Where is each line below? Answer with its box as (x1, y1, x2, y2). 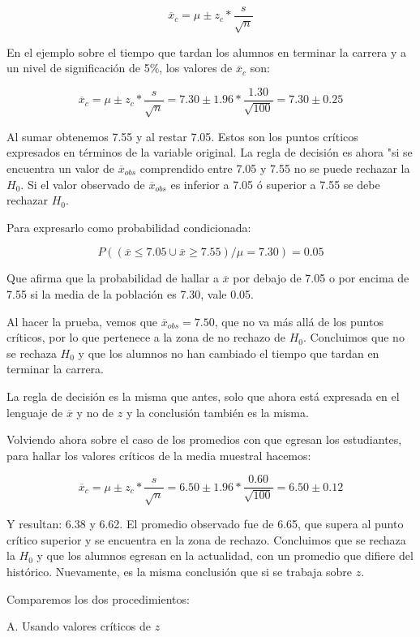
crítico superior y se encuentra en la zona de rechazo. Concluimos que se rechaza (6, 531, 406, 548)
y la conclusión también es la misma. (126, 403, 309, 420)
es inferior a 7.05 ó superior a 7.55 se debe (170, 175, 380, 192)
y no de (76, 403, 114, 420)
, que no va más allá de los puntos (214, 312, 384, 329)
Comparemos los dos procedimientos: (6, 590, 190, 607)
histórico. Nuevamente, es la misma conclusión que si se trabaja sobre (6, 562, 353, 579)
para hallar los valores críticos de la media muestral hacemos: (6, 446, 311, 463)
